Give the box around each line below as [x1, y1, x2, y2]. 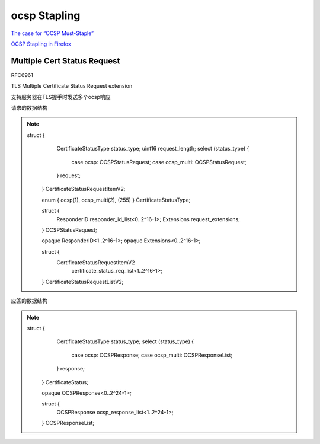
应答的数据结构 [11, 297, 47, 305]
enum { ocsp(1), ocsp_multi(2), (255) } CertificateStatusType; [41, 196, 191, 203]
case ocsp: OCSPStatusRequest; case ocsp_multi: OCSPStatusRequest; [71, 158, 247, 165]
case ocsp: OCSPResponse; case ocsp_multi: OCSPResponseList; [71, 352, 233, 359]
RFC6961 [11, 71, 34, 78]
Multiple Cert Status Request [11, 56, 120, 66]
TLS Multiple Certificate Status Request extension [11, 82, 133, 90]
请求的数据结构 [11, 104, 47, 111]
